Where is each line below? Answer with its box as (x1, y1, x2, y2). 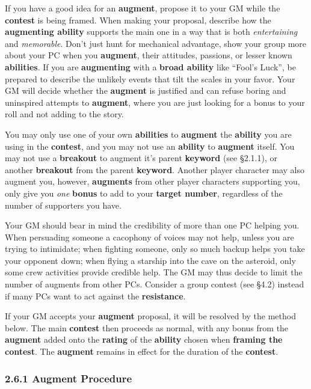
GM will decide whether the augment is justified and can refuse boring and (5, 84, 286, 97)
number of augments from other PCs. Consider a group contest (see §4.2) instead (5, 278, 304, 290)
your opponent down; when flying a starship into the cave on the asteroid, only (5, 254, 296, 266)
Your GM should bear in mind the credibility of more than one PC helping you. (5, 219, 300, 231)
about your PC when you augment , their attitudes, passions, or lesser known (5, 49, 292, 61)
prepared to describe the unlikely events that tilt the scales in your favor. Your (5, 72, 295, 85)
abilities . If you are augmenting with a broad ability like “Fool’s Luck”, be (5, 60, 296, 73)
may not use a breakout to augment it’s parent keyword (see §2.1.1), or (5, 152, 277, 164)
